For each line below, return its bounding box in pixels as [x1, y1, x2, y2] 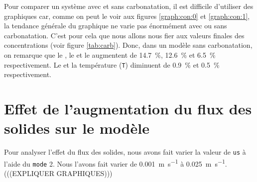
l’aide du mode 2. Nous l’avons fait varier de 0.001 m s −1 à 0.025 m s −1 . [4, 157, 227, 169]
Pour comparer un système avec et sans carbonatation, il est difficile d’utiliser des [4, 1, 254, 11]
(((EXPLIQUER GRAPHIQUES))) [4, 168, 113, 179]
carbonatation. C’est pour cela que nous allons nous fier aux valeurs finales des [4, 30, 245, 40]
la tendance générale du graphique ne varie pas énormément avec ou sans [4, 20, 227, 31]
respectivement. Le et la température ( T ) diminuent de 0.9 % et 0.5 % [4, 59, 220, 70]
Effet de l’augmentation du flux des [4, 98, 252, 118]
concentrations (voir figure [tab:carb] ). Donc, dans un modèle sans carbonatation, [4, 40, 253, 50]
